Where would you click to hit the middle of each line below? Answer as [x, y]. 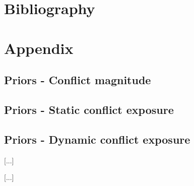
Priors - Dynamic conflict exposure [97, 139]
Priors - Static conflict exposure [89, 109]
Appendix [39, 48]
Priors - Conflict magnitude [78, 80]
